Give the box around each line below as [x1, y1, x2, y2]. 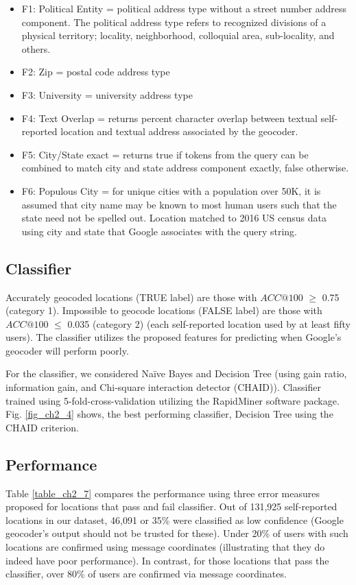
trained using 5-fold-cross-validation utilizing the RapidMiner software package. [5, 393, 340, 407]
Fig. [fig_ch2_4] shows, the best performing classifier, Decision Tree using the [5, 407, 333, 421]
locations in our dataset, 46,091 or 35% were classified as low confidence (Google [5, 512, 344, 527]
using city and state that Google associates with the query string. [21, 224, 297, 238]
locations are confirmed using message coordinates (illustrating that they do [5, 540, 325, 554]
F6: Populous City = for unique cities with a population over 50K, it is [21, 183, 321, 198]
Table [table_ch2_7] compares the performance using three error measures [5, 486, 320, 500]
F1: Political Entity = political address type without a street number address [21, 1, 347, 15]
